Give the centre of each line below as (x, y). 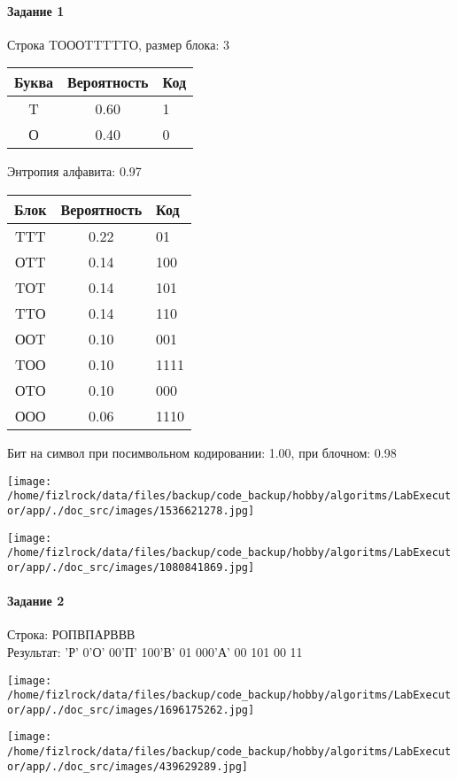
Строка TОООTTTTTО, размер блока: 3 (118, 44)
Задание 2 (36, 601)
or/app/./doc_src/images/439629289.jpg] (128, 766)
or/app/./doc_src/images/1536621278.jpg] (131, 510)
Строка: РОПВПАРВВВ (71, 634)
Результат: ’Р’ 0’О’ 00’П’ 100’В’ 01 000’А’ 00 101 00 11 (155, 651)
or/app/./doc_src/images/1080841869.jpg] (131, 567)
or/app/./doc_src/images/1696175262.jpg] (131, 710)
